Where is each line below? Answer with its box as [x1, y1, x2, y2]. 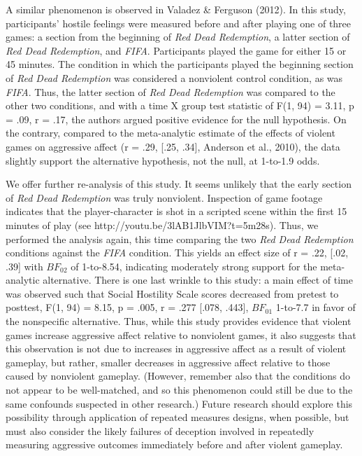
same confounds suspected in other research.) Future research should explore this [6, 396, 353, 410]
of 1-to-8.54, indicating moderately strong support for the [71, 258, 317, 273]
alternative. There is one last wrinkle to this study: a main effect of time [43, 272, 353, 287]
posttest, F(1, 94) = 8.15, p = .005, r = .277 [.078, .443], [6, 300, 249, 315]
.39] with [6, 258, 43, 273]
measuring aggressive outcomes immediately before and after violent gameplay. [6, 437, 343, 452]
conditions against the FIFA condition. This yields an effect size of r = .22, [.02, [6, 245, 349, 260]
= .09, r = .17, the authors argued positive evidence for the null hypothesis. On [6, 111, 347, 126]
